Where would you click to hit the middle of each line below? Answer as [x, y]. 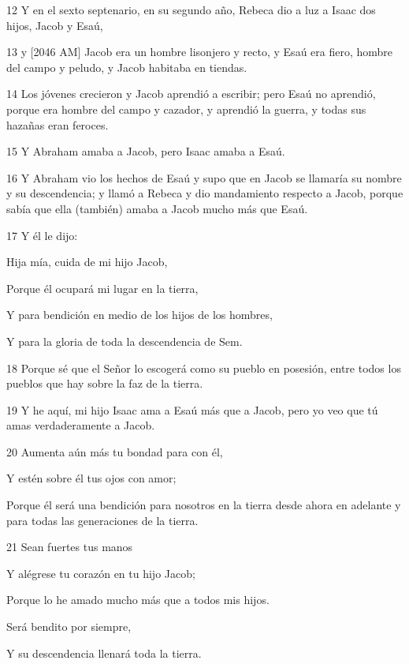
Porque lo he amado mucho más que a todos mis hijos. [138, 600]
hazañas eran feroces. [58, 124]
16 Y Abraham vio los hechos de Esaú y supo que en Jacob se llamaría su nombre [204, 177]
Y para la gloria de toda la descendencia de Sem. [125, 341]
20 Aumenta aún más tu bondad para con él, [115, 451]
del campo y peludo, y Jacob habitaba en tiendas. [127, 67]
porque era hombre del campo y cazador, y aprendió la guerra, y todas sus [186, 109]
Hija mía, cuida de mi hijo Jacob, [87, 262]
